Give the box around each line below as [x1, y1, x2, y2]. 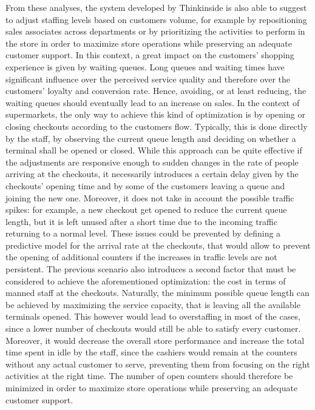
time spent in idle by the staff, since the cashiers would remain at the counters [5, 346, 297, 358]
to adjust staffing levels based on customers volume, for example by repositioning [5, 13, 307, 25]
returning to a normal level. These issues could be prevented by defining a [5, 227, 281, 240]
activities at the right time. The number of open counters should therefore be [5, 369, 293, 382]
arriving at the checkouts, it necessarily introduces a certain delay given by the [5, 167, 299, 180]
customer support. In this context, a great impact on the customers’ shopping [5, 49, 294, 61]
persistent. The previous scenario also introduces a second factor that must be [5, 263, 296, 275]
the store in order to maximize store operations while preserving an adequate [5, 36, 292, 49]
